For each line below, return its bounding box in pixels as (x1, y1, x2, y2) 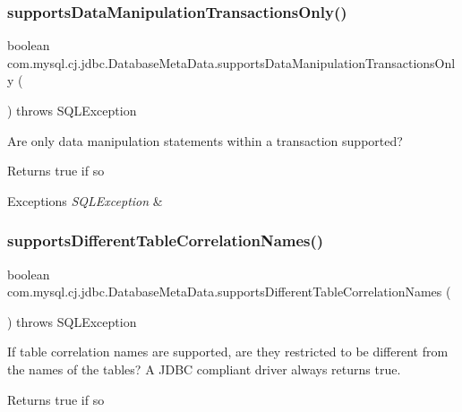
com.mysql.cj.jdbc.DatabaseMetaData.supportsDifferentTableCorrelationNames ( (7, 282, 451, 301)
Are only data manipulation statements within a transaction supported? (7, 131, 403, 150)
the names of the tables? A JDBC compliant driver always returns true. (7, 359, 401, 378)
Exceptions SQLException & (7, 191, 163, 210)
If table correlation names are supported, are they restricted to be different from (7, 342, 449, 361)
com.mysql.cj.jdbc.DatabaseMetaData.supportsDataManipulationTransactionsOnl (7, 53, 456, 72)
